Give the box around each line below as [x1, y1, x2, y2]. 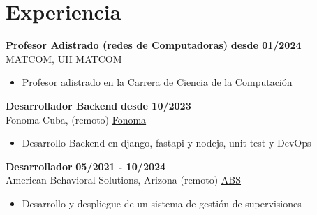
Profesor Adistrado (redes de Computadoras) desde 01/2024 [6, 38, 302, 52]
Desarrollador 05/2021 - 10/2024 [6, 158, 166, 173]
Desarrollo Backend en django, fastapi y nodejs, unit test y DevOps [22, 135, 311, 150]
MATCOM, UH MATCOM [6, 51, 122, 66]
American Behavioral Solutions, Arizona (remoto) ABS [6, 172, 242, 187]
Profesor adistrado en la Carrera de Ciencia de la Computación [22, 75, 293, 89]
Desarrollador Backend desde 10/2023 [6, 98, 191, 112]
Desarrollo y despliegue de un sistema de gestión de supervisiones [22, 195, 302, 210]
